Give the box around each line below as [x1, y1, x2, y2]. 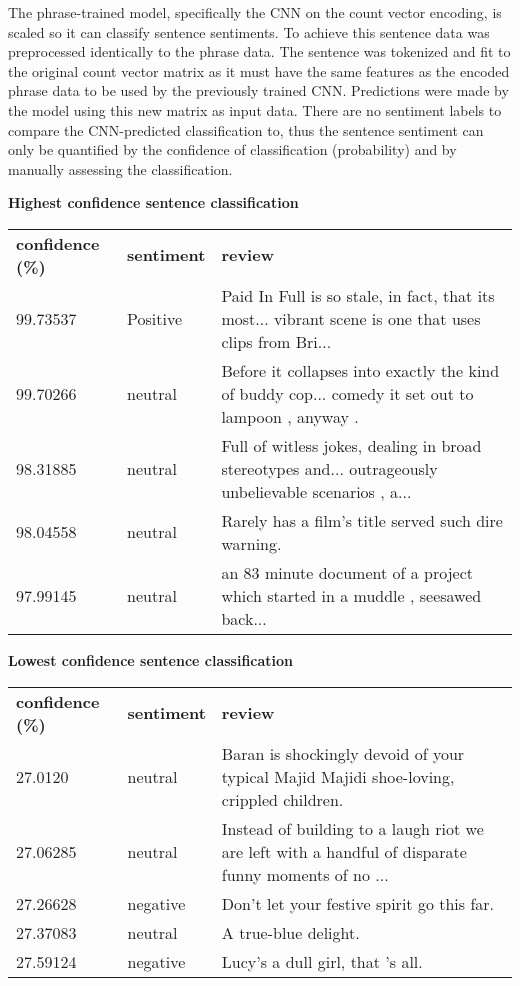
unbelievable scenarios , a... [221, 479, 412, 503]
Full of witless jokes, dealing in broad [221, 433, 482, 457]
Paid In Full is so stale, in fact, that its [221, 283, 495, 307]
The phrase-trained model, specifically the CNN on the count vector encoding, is [8, 2, 502, 22]
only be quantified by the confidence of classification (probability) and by [8, 139, 457, 160]
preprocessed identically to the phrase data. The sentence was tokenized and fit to [8, 41, 511, 62]
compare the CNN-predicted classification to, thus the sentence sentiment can [8, 119, 484, 140]
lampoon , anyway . [221, 404, 359, 428]
